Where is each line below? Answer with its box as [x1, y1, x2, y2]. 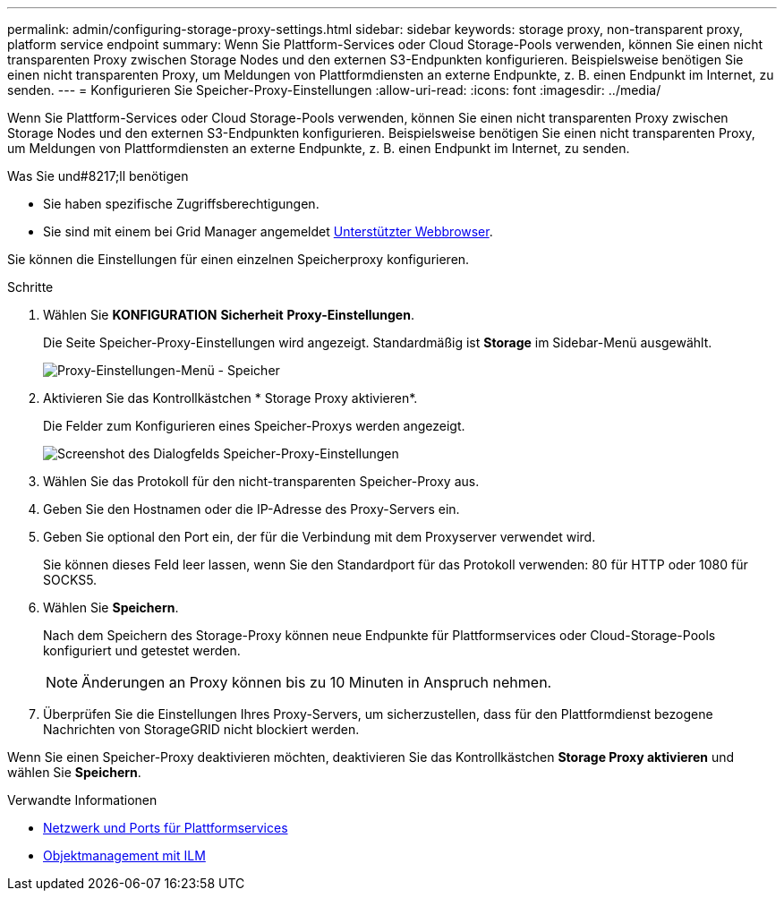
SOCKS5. [43, 572, 98, 587]
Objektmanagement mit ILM [43, 848, 206, 863]
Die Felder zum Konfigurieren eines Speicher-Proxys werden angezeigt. [43, 418, 465, 433]
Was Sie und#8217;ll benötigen [7, 168, 189, 184]
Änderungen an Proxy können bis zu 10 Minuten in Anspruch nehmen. [81, 673, 552, 691]
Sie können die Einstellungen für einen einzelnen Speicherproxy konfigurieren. [7, 252, 470, 267]
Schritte [7, 279, 54, 295]
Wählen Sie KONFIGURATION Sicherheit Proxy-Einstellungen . [43, 307, 414, 322]
